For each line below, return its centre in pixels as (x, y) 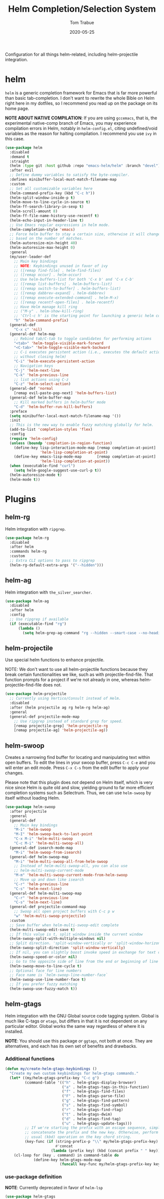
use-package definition (33, 1177)
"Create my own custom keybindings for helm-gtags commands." (74, 1073)
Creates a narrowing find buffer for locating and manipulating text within (78, 757)
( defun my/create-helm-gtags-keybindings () (51, 1069)
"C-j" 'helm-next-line (37, 370)
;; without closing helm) (40, 357)
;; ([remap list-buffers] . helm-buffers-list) (63, 284)
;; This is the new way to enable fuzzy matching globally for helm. (82, 425)
